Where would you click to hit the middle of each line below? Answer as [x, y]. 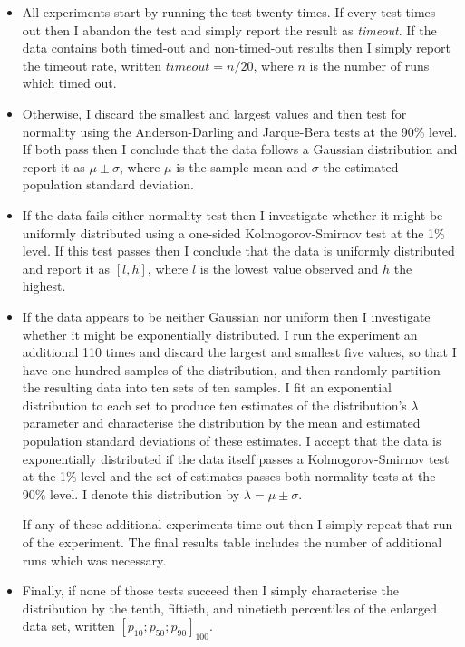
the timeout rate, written [92, 65]
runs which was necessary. [94, 560]
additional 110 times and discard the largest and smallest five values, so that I [239, 352]
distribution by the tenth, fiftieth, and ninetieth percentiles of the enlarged [230, 608]
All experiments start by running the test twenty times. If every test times [229, 12]
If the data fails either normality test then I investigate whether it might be [232, 214]
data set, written [68, 626]
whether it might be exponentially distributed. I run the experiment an [220, 334]
